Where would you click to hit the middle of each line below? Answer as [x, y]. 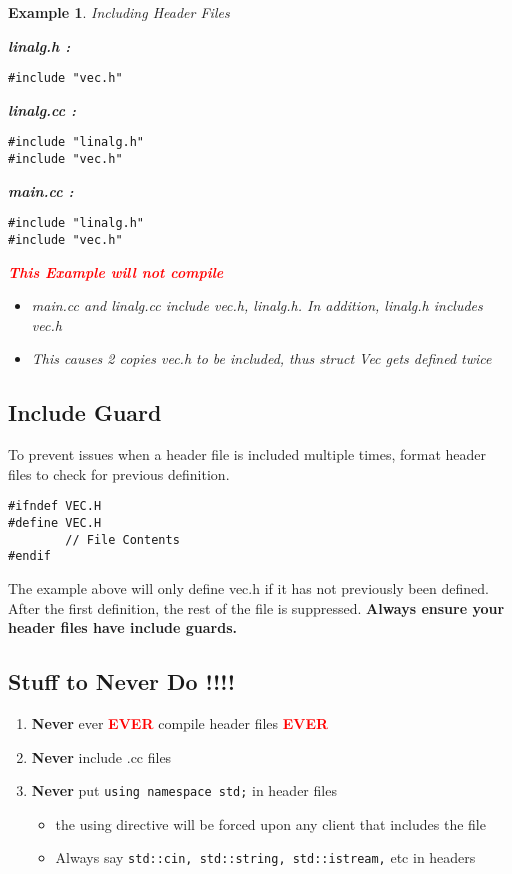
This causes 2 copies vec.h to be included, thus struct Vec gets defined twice [261, 358]
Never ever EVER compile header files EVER [180, 723]
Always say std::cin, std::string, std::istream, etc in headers [265, 857]
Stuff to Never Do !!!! [122, 681]
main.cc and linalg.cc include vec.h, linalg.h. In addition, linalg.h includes [257, 305]
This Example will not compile [116, 271]
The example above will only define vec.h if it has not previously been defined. [248, 588]
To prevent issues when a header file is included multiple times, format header [247, 454]
